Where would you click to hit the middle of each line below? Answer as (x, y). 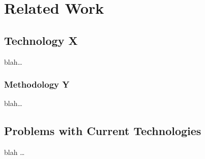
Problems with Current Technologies (103, 131)
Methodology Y (37, 84)
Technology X (41, 40)
